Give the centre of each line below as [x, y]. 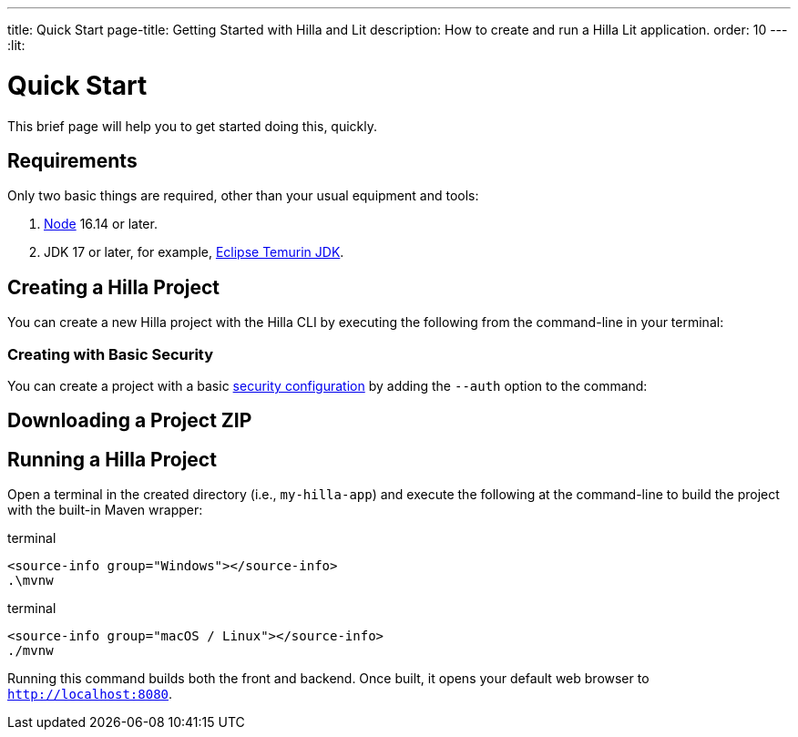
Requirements [72, 160]
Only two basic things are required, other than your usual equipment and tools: [243, 196]
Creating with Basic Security [111, 354]
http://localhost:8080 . [90, 694]
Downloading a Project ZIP [130, 421]
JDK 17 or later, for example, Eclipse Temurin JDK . [194, 252]
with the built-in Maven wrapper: [105, 510]
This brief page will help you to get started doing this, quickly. [193, 126]
